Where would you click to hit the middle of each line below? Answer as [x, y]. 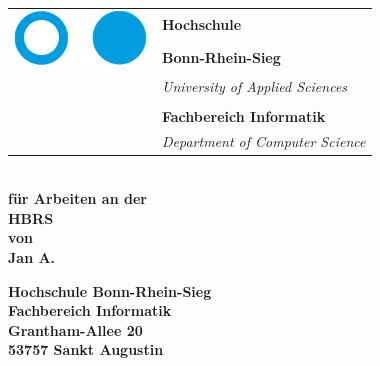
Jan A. [32, 257]
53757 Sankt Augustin [86, 349]
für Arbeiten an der [77, 198]
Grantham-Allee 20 [75, 329]
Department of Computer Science [264, 140]
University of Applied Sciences [255, 85]
